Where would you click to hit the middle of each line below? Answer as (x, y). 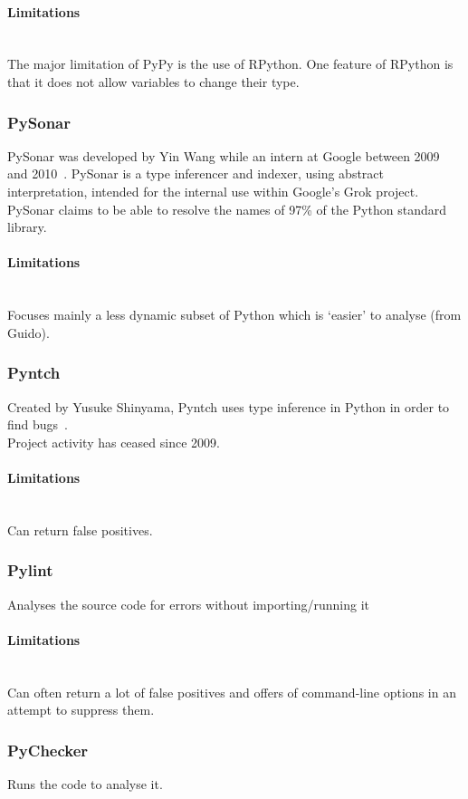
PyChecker (48, 750)
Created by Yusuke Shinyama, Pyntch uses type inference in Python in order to (229, 406)
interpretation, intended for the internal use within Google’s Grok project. (213, 191)
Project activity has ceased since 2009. (114, 442)
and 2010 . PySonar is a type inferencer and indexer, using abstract (196, 173)
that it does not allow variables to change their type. (153, 81)
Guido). (29, 332)
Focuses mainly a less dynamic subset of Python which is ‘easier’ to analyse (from (234, 315)
